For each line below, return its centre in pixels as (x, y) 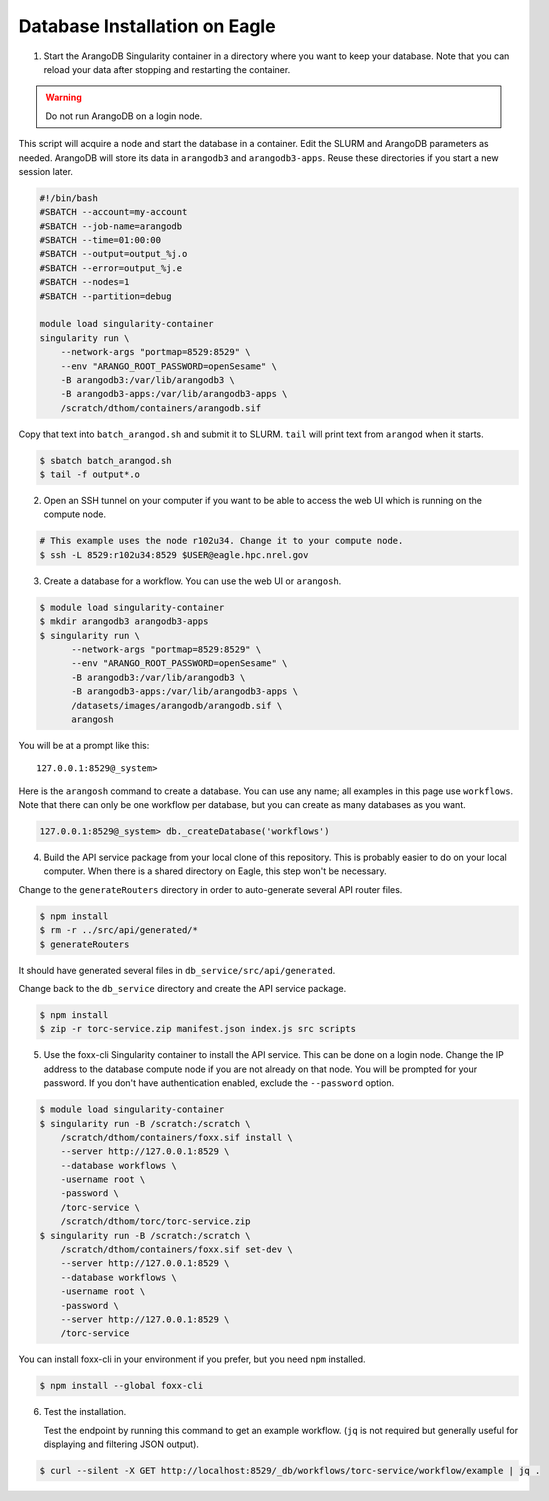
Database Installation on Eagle (147, 26)
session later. (46, 171)
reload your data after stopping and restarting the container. (167, 69)
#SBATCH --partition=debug (105, 296)
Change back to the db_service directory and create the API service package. (182, 988)
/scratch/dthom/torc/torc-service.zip (155, 1221)
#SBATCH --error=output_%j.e (111, 268)
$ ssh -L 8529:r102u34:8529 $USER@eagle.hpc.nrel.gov (174, 554)
